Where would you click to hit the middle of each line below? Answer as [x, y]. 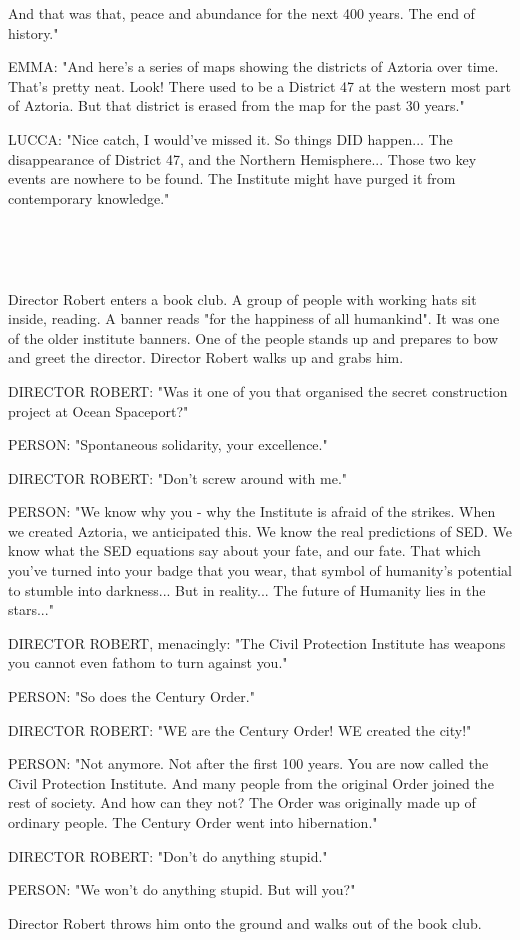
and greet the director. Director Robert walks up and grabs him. [206, 357]
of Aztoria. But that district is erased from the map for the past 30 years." [236, 105]
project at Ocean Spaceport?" [98, 410]
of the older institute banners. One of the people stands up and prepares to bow [253, 337]
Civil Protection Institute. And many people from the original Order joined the [251, 782]
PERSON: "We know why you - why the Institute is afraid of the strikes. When [252, 511]
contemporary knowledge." [89, 197]
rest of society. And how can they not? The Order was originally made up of [242, 802]
